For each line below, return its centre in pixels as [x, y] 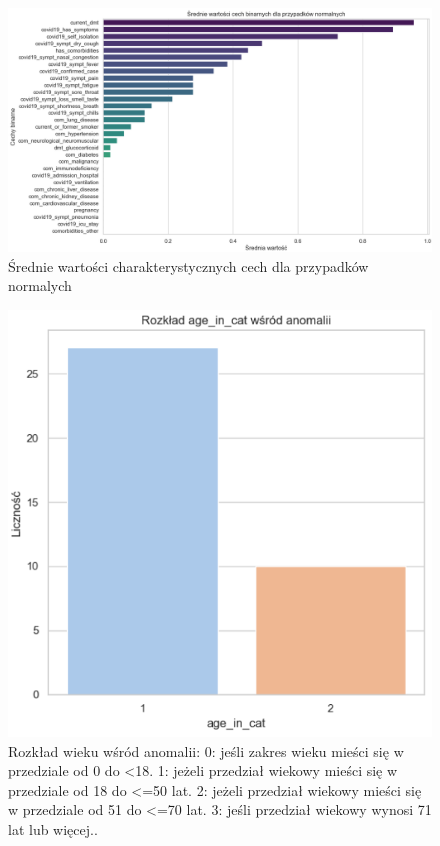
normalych [40, 285]
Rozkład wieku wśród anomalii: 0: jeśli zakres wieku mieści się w [206, 750]
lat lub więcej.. [53, 829]
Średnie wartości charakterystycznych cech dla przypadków [188, 265]
